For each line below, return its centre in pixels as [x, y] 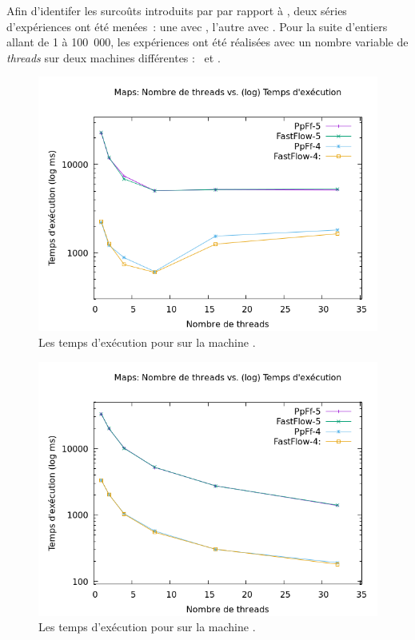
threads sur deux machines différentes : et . [114, 57]
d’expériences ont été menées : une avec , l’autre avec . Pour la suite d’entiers [197, 26]
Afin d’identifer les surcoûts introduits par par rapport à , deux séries [177, 10]
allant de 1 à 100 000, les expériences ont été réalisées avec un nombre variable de [207, 42]
